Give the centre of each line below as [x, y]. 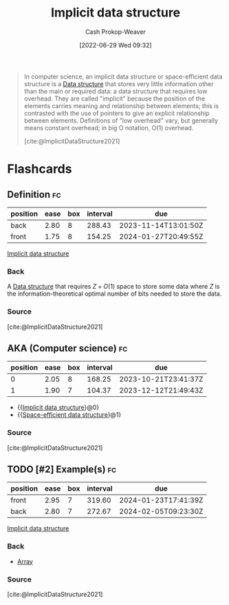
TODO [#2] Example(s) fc [62, 470]
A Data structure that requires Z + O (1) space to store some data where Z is [113, 287]
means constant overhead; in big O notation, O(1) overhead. [109, 127]
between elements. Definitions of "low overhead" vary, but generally [121, 120]
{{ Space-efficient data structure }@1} [69, 415]
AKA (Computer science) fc [67, 348]
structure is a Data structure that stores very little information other [119, 83]
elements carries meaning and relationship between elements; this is [121, 105]
